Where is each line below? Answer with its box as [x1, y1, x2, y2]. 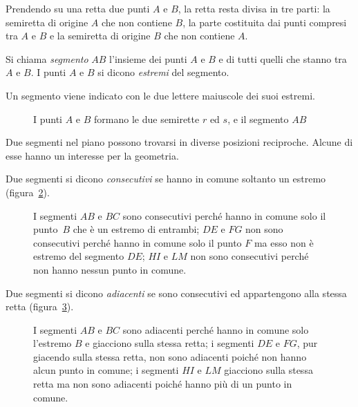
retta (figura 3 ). [6, 299, 74, 314]
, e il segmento [227, 111, 289, 126]
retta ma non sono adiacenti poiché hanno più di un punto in [33, 377, 292, 391]
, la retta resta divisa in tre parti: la [178, 1, 330, 15]
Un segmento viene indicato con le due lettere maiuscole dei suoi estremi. [6, 88, 315, 102]
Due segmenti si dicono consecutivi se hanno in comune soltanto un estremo [6, 171, 326, 186]
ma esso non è [254, 235, 314, 249]
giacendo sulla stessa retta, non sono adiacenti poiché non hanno [33, 349, 307, 363]
